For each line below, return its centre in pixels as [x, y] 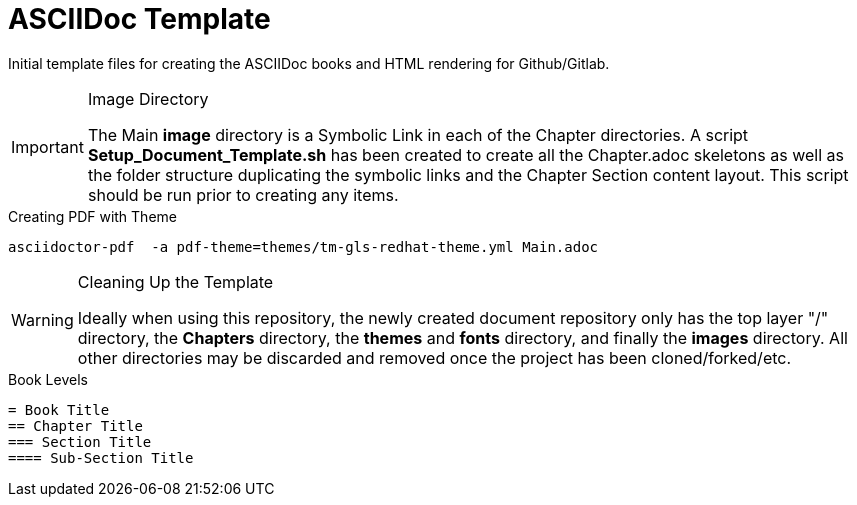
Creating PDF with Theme [92, 216]
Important [47, 146]
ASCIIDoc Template [139, 19]
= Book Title [59, 409]
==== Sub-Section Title [101, 457]
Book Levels [48, 379]
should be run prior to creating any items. [243, 194]
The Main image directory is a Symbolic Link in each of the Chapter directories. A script [418, 134]
